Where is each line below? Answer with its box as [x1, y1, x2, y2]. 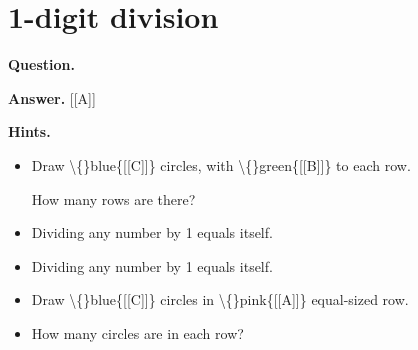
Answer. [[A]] [8, 87, 96, 108]
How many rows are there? [31, 188, 196, 209]
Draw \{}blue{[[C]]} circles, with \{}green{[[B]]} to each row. [31, 154, 411, 175]
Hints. [8, 121, 51, 142]
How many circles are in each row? [31, 322, 244, 343]
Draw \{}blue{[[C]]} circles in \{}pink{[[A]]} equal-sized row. [31, 289, 409, 310]
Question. [8, 54, 75, 75]
